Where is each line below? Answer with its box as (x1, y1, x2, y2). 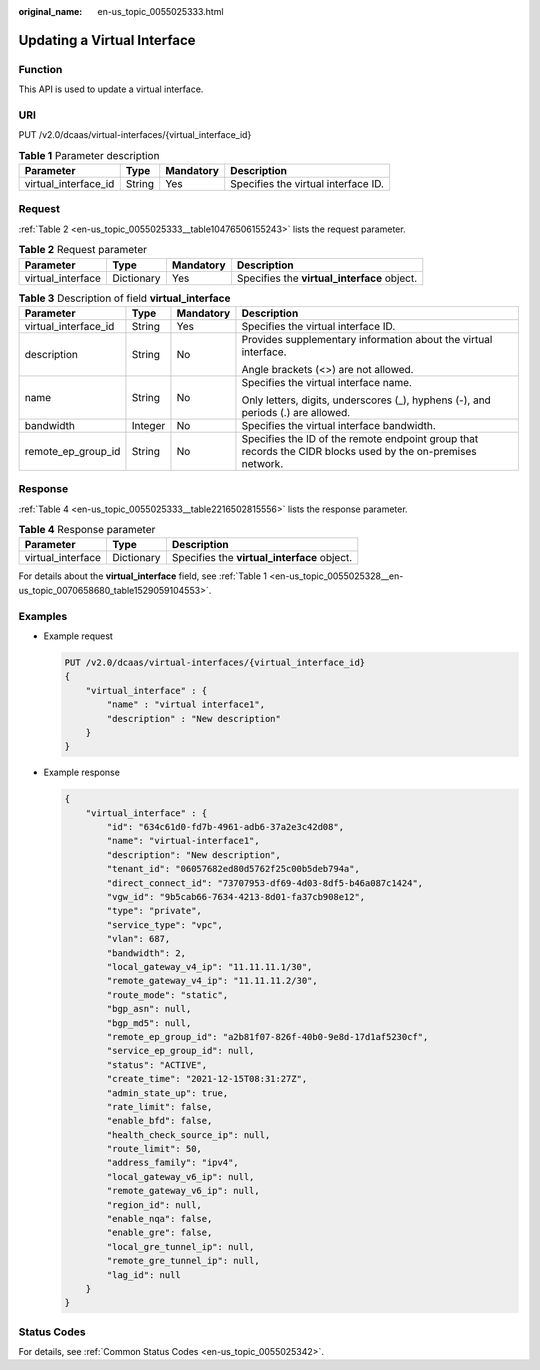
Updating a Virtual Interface (18, 31, 196, 49)
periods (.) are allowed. (241, 405, 351, 419)
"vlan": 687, (106, 933, 171, 945)
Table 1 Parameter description (18, 148, 160, 162)
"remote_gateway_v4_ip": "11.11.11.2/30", (106, 975, 319, 987)
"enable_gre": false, (106, 1227, 213, 1239)
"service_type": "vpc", (106, 919, 224, 930)
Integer (131, 418, 166, 432)
